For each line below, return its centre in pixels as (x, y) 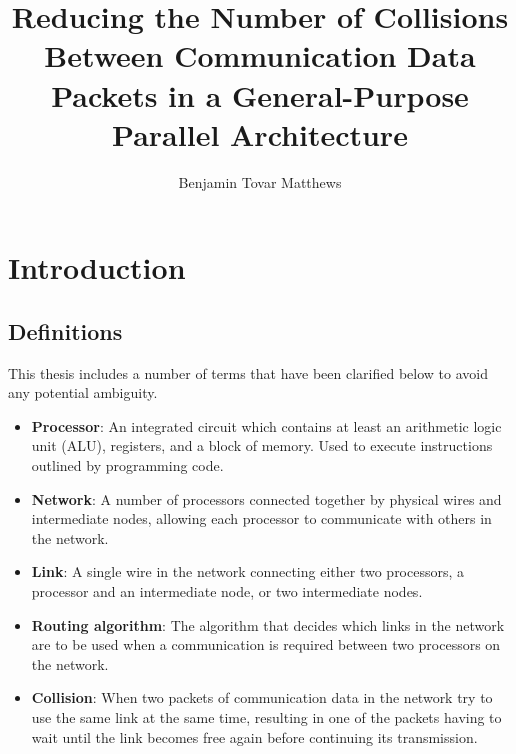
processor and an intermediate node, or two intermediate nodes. (227, 591)
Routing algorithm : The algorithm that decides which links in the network (268, 624)
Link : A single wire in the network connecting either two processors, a (248, 571)
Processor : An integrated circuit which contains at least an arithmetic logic (266, 425)
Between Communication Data (260, 55)
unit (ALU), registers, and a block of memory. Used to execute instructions (262, 445)
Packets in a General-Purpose (260, 94)
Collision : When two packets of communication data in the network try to (262, 697)
